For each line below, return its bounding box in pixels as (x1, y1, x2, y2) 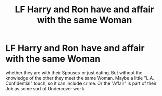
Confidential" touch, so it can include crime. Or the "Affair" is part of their (5, 80, 157, 86)
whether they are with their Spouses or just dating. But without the (5, 69, 143, 76)
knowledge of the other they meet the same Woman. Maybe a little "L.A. (5, 75, 154, 81)
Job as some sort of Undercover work (5, 85, 84, 91)
